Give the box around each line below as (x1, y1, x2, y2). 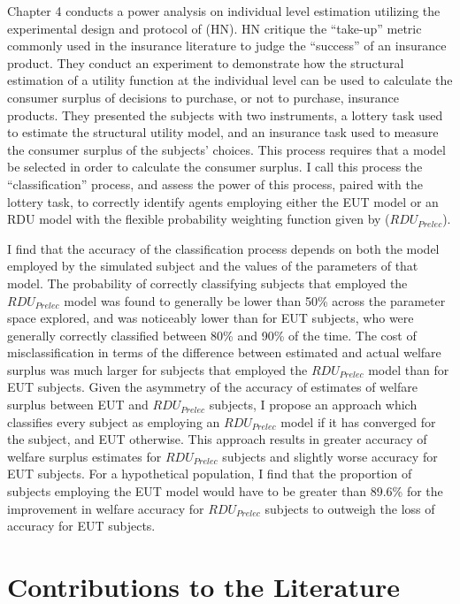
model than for (368, 360, 449, 378)
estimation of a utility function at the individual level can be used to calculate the (7, 71, 453, 89)
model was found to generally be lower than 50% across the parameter (64, 291, 446, 310)
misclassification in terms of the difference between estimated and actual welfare (7, 343, 441, 362)
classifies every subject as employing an (7, 412, 220, 431)
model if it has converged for (280, 412, 436, 431)
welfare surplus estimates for (7, 447, 162, 465)
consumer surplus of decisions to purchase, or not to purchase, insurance (7, 88, 400, 106)
